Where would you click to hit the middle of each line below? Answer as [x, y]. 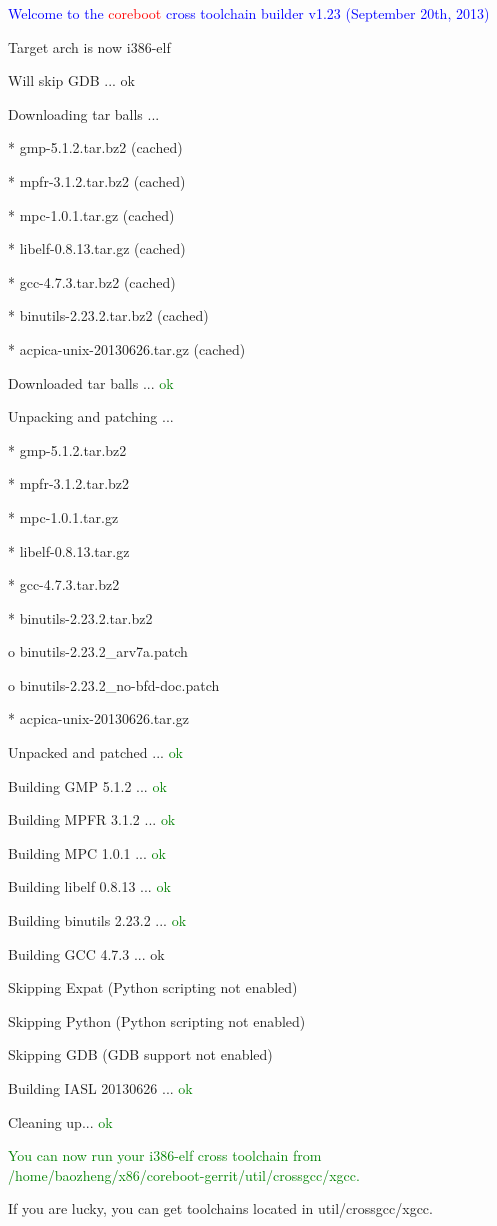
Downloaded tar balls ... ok [91, 382]
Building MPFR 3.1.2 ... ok [92, 819]
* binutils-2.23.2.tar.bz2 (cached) [108, 315]
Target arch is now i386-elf [89, 46]
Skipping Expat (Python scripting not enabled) [153, 987]
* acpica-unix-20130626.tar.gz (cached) [127, 348]
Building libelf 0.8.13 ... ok [89, 886]
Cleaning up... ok [60, 1121]
